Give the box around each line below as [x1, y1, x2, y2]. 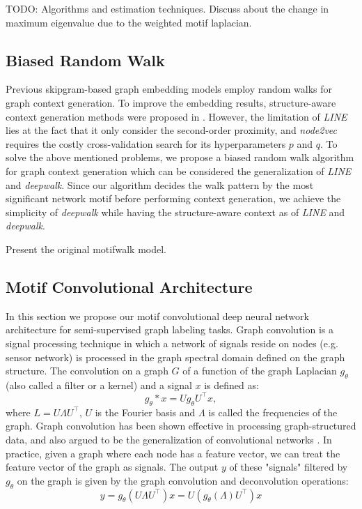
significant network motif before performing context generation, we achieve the [6, 191, 341, 206]
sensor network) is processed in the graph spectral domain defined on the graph [6, 349, 345, 364]
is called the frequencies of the [208, 404, 338, 419]
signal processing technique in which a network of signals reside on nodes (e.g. [6, 335, 338, 350]
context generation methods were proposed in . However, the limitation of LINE [6, 109, 347, 123]
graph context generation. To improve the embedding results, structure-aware [6, 95, 336, 109]
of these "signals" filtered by [229, 459, 348, 474]
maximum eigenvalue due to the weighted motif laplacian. [6, 15, 252, 29]
